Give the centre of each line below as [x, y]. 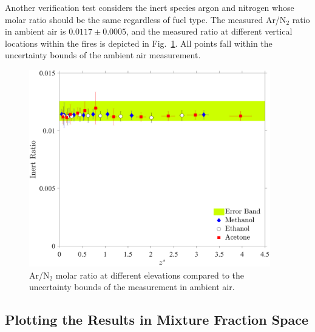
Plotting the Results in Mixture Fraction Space [157, 320]
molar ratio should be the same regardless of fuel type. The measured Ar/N [146, 19]
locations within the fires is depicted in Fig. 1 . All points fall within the [139, 43]
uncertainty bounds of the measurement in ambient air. [132, 287]
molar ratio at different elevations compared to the [150, 275]
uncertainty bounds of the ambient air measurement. [103, 55]
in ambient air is [36, 31]
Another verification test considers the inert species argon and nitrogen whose [150, 7]
